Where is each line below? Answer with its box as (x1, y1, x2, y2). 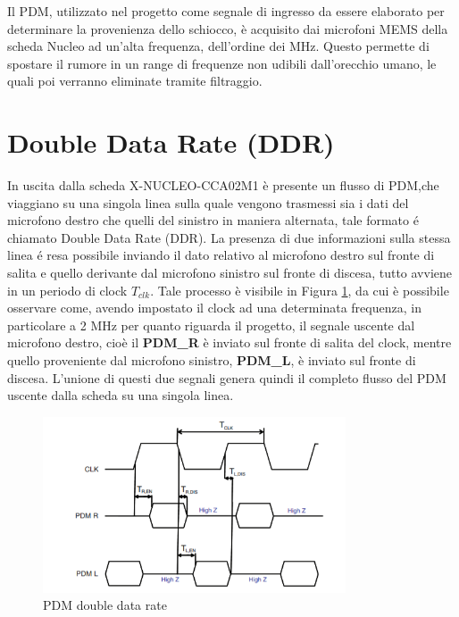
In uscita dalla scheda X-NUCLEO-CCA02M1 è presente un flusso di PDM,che (7, 176, 439, 195)
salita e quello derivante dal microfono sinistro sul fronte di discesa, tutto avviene (7, 263, 453, 282)
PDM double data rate (43, 596, 167, 614)
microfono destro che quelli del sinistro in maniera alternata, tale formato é (7, 211, 419, 229)
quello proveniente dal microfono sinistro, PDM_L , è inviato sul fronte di (7, 351, 416, 370)
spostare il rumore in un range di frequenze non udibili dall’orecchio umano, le (7, 54, 437, 72)
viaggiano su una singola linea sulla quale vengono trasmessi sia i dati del (7, 193, 409, 212)
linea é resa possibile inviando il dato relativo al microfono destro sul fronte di (7, 246, 435, 264)
